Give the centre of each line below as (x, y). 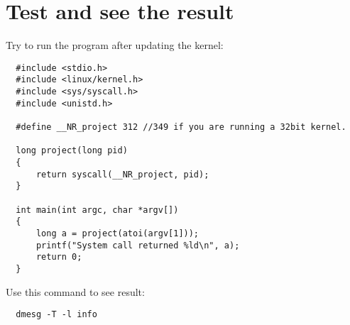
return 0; (59, 257)
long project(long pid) (72, 151)
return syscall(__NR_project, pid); (122, 174)
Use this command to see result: (75, 291)
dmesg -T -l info (56, 315)
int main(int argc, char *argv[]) (97, 210)
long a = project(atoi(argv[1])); (117, 233)
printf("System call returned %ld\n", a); (138, 245)
